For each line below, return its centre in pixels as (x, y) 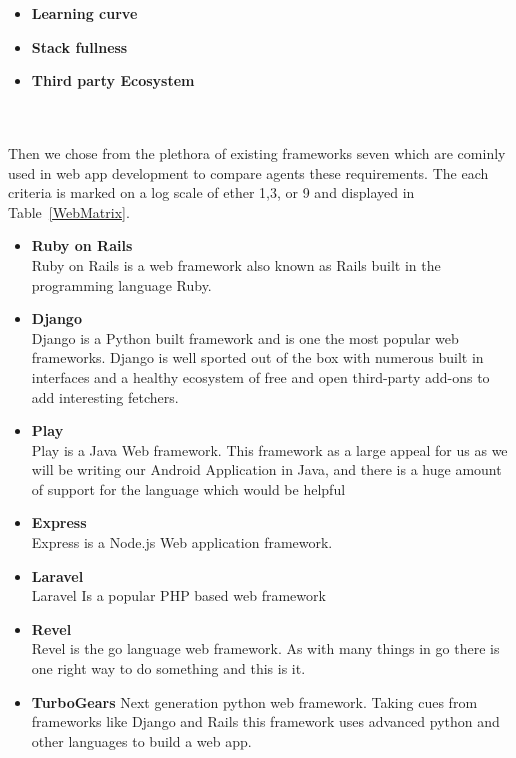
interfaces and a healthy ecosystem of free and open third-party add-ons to (260, 376)
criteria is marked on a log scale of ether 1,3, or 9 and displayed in (211, 192)
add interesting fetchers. (105, 396)
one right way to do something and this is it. (168, 668)
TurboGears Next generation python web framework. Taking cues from (254, 701)
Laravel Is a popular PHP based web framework (178, 595)
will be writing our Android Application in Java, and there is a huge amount (266, 469)
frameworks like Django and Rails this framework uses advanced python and (265, 721)
